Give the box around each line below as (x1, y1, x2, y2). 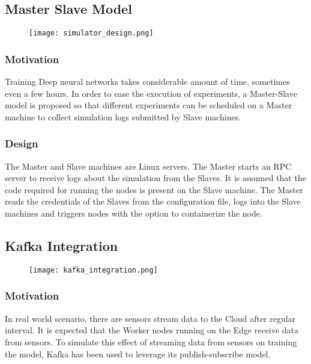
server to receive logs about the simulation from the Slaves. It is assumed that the (5, 171, 306, 184)
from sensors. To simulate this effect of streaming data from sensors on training (5, 335, 297, 348)
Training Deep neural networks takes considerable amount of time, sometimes (5, 75, 290, 88)
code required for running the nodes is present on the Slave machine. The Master (5, 183, 303, 196)
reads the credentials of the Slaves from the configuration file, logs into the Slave (5, 195, 301, 208)
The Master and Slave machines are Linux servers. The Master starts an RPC (5, 159, 292, 172)
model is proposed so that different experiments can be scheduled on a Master (5, 99, 292, 111)
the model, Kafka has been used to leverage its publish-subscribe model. (5, 347, 271, 360)
